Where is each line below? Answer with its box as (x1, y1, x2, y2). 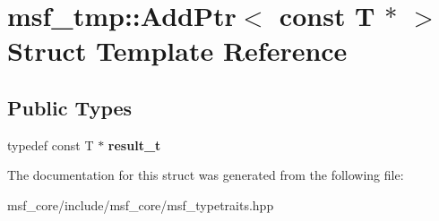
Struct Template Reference (7, 32, 348, 69)
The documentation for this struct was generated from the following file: (7, 166, 404, 184)
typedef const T (7, 135, 94, 154)
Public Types (7, 93, 133, 121)
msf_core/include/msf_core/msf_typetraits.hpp (7, 195, 274, 214)
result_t (108, 135, 161, 154)
